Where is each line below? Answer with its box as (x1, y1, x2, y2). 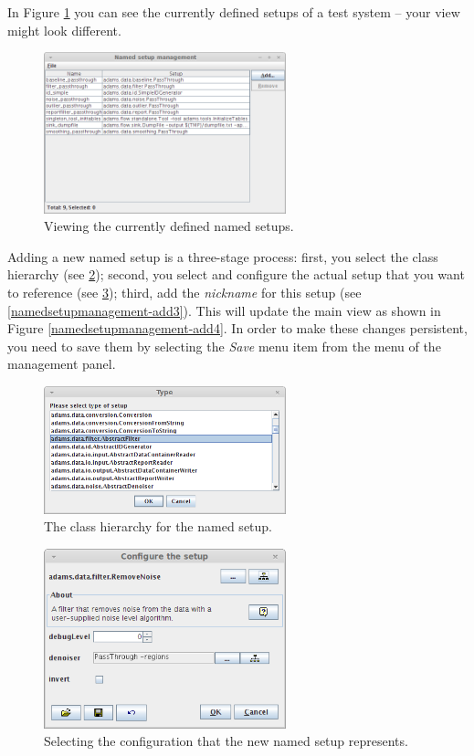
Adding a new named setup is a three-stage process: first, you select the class (7, 247, 438, 266)
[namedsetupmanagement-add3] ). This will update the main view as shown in (7, 300, 441, 320)
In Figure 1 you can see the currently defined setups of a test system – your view (7, 3, 460, 21)
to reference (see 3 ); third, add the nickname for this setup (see (7, 282, 362, 301)
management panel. (7, 354, 116, 373)
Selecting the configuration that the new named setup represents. (44, 731, 408, 751)
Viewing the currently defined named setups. (44, 216, 294, 236)
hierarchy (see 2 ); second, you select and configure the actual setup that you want (7, 265, 465, 284)
